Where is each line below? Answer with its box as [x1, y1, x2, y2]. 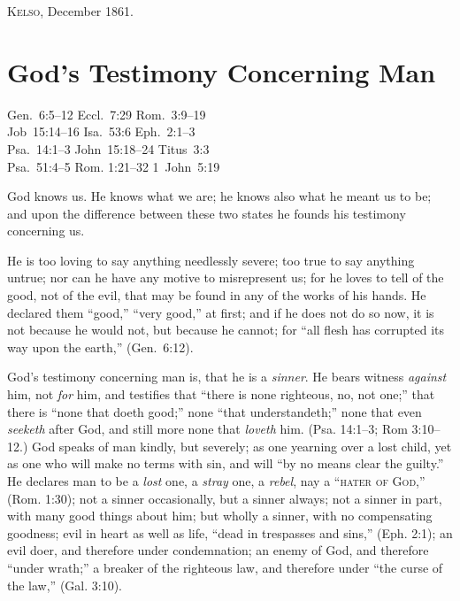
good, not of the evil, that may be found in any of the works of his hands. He [7, 286, 426, 304]
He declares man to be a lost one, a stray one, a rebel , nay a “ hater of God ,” [7, 472, 425, 489]
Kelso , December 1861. [7, 2, 134, 19]
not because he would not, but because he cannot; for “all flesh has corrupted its [7, 320, 445, 339]
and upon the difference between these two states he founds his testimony [7, 204, 406, 222]
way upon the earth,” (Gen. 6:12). [7, 337, 194, 356]
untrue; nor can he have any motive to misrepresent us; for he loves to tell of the [7, 268, 444, 287]
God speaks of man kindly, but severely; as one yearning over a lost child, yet [31, 436, 452, 455]
